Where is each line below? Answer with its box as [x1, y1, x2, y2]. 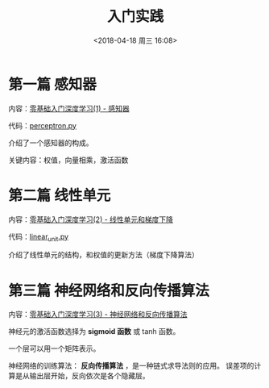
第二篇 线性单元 [8, 186, 111, 204]
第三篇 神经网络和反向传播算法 [8, 282, 209, 299]
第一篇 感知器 [8, 75, 97, 94]
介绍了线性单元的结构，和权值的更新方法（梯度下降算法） [8, 250, 199, 260]
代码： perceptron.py [8, 120, 77, 130]
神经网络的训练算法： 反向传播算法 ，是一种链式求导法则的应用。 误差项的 [8, 361, 255, 371]
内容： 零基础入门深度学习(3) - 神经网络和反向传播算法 [8, 310, 188, 319]
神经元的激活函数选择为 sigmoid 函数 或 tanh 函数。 [8, 327, 180, 336]
